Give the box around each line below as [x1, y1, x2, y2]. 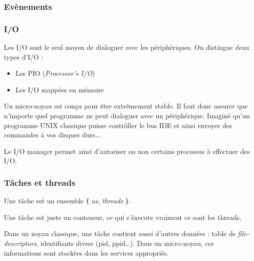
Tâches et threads [4, 176, 75, 188]
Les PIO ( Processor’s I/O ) [15, 68, 95, 78]
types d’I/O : [4, 51, 43, 62]
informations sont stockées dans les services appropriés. [4, 247, 169, 258]
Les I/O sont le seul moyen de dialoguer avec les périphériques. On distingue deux [4, 42, 250, 52]
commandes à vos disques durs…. [4, 130, 102, 140]
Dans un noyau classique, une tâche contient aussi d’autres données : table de [4, 228, 236, 239]
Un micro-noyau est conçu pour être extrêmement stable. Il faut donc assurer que [4, 101, 248, 111]
